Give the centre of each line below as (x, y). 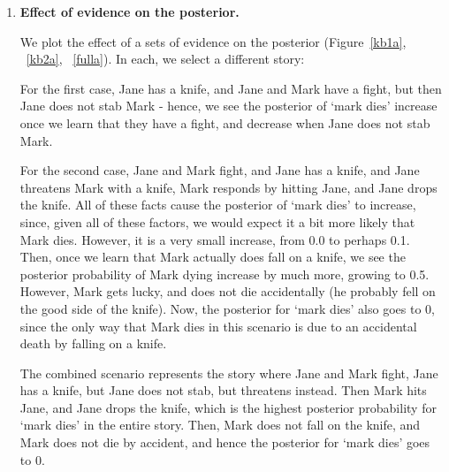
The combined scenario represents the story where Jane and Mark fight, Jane (229, 373)
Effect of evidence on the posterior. (129, 11)
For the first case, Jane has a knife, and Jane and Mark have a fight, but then (231, 88)
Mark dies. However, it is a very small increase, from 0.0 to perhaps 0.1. (215, 239)
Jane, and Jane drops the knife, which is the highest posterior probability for (228, 407)
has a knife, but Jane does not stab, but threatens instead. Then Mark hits (223, 390)
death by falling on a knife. (93, 343)
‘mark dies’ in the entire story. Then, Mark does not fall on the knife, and (220, 425)
